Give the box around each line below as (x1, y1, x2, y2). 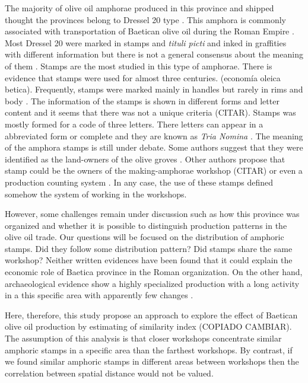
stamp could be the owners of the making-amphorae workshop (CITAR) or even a (5, 164, 303, 177)
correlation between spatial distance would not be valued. (5, 366, 214, 379)
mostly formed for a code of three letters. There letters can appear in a (5, 117, 263, 130)
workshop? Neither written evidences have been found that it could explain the (5, 254, 293, 266)
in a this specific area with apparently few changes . (5, 289, 193, 301)
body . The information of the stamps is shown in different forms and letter (5, 94, 280, 107)
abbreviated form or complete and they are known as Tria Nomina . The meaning (5, 129, 303, 142)
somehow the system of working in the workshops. (5, 187, 187, 200)
